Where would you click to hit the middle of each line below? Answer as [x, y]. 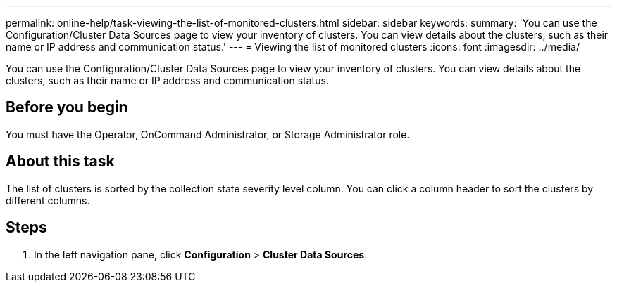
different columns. [48, 200]
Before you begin [67, 107]
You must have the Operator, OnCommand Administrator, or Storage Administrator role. [208, 134]
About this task [60, 162]
